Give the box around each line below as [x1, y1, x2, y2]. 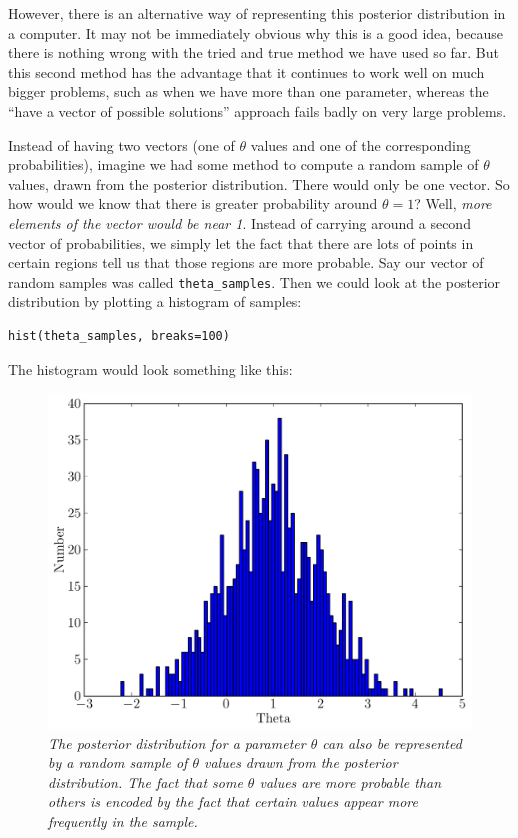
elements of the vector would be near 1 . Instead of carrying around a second [8, 212, 471, 233]
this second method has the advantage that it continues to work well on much [8, 61, 485, 82]
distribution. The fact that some [48, 771, 243, 792]
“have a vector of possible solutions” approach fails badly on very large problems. [8, 100, 507, 121]
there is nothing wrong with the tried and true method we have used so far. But [8, 42, 500, 63]
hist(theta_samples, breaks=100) [8, 328, 230, 343]
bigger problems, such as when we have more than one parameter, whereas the [8, 81, 489, 102]
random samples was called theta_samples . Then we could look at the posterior [8, 271, 501, 292]
